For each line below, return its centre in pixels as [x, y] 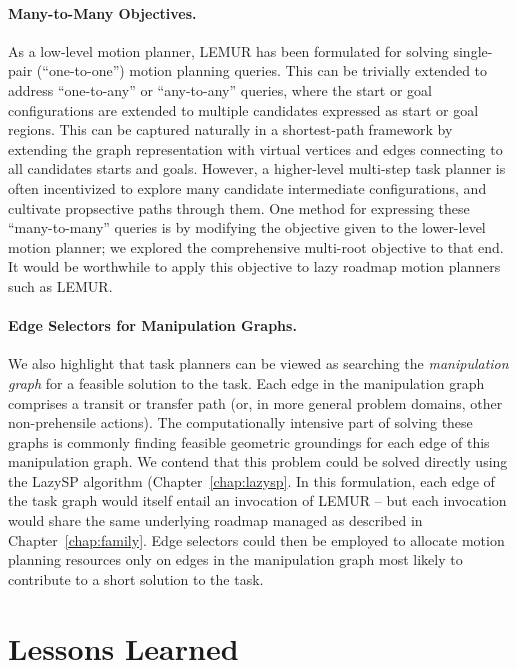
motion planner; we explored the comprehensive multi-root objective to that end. [256, 246]
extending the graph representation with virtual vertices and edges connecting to [255, 148]
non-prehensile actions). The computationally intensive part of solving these [240, 422]
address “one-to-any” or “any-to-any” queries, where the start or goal [220, 89]
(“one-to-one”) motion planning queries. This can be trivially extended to [262, 70]
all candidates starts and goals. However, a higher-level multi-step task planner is [257, 168]
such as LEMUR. [60, 285]
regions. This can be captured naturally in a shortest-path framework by [230, 129]
